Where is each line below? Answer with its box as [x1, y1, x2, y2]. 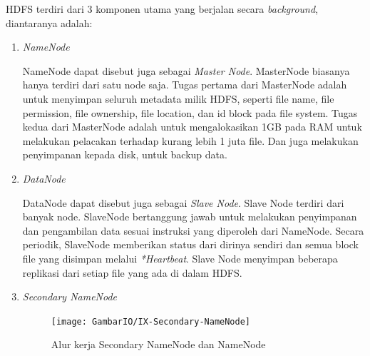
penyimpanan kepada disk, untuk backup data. [22, 147, 227, 162]
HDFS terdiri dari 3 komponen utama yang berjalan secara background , [6, 1, 319, 16]
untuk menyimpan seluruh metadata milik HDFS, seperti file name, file [22, 91, 334, 106]
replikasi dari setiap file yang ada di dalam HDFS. [22, 265, 242, 280]
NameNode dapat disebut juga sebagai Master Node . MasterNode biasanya [22, 63, 350, 78]
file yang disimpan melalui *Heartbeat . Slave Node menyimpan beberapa [22, 250, 338, 265]
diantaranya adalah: [6, 15, 93, 30]
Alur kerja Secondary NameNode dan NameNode [51, 337, 266, 352]
